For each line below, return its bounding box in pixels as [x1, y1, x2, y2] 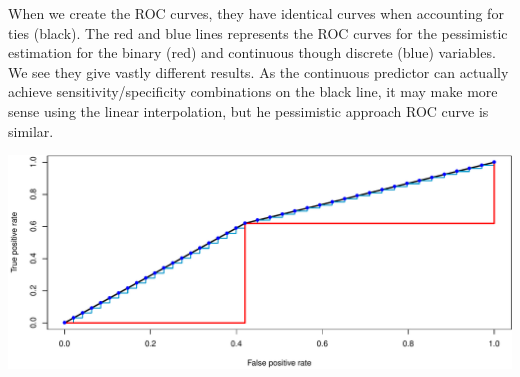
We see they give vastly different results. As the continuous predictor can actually [8, 61, 509, 82]
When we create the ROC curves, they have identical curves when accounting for [8, 3, 504, 23]
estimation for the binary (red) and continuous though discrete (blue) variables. [8, 42, 496, 63]
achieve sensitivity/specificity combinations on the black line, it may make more [8, 81, 498, 102]
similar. [8, 120, 54, 141]
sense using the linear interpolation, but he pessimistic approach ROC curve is [8, 100, 489, 121]
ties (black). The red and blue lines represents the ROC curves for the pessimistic [8, 22, 508, 43]
